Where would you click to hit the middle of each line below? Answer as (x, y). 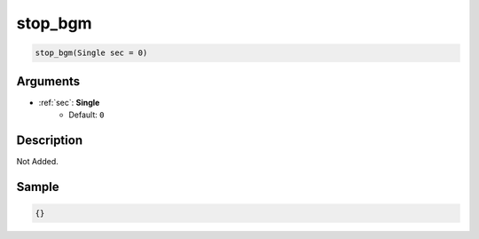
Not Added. (38, 161)
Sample (38, 187)
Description (50, 140)
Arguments (48, 81)
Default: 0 (86, 115)
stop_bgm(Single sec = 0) (91, 53)
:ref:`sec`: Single (69, 102)
